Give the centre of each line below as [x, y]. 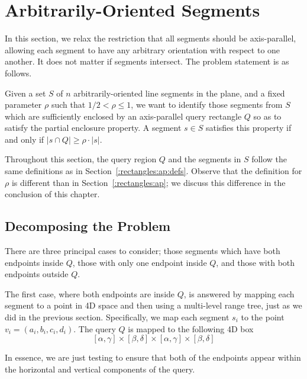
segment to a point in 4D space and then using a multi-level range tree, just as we [153, 305]
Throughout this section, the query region [81, 159]
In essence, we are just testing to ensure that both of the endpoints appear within [153, 357]
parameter [23, 105]
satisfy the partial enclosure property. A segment [93, 128]
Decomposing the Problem [88, 226]
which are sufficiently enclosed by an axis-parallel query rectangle [123, 116]
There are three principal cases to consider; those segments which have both [143, 251]
